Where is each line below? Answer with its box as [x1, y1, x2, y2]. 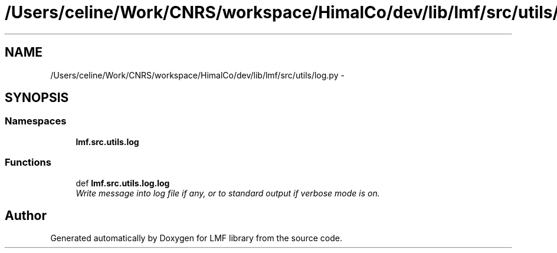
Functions [5, 156, 51, 169]
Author [5, 208, 47, 223]
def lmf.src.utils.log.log [76, 178, 170, 188]
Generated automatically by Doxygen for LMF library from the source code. [50, 233, 342, 244]
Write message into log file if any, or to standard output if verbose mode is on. [76, 188, 380, 198]
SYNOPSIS [5, 90, 69, 106]
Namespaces [5, 115, 67, 127]
